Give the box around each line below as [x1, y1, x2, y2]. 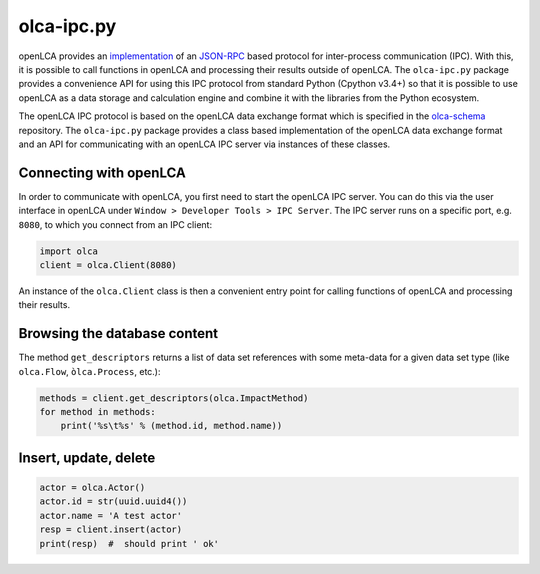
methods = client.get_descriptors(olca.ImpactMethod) [39, 392, 309, 404]
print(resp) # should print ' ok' [39, 538, 220, 549]
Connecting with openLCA [18, 164, 187, 181]
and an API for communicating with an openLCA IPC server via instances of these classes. [18, 138, 391, 150]
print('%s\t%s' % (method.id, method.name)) [60, 420, 283, 432]
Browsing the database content [18, 325, 219, 342]
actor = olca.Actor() [39, 481, 146, 493]
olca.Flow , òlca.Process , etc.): [18, 365, 161, 377]
